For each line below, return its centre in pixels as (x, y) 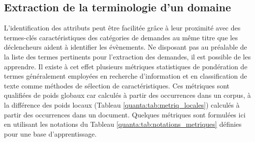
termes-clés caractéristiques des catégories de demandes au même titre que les (121, 37)
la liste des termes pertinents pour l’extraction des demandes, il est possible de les (127, 56)
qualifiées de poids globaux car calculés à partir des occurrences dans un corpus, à (127, 95)
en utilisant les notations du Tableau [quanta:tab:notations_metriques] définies (123, 124)
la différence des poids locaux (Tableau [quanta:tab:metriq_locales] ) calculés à (122, 104)
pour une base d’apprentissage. (50, 133)
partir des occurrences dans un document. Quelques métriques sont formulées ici (125, 114)
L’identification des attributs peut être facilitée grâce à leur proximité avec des (122, 28)
